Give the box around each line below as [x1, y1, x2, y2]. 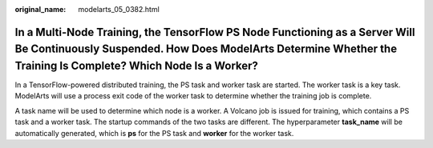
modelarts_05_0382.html [78, 5, 160, 14]
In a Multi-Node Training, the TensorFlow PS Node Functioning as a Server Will [14, 25, 415, 39]
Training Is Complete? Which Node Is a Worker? [14, 59, 258, 72]
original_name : [14, 5, 67, 14]
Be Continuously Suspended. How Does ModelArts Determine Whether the [14, 42, 397, 56]
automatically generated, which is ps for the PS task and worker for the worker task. [14, 128, 294, 138]
